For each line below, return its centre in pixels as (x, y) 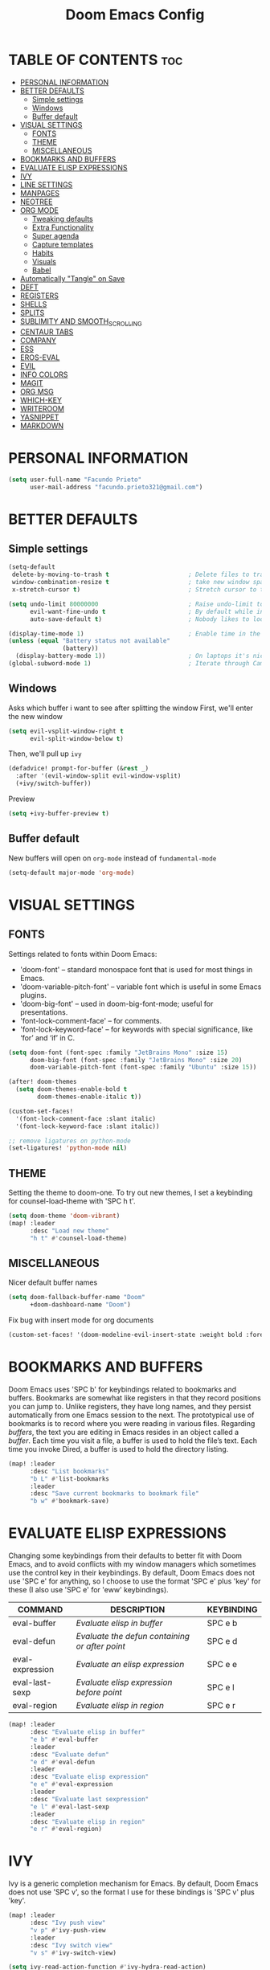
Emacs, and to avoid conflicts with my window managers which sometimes (132, 1564)
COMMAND (40, 1610)
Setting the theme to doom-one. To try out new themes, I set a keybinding (131, 1193)
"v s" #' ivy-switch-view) (73, 1953)
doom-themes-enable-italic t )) (90, 1097)
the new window (35, 716)
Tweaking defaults (63, 219)
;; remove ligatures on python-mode (70, 1141)
